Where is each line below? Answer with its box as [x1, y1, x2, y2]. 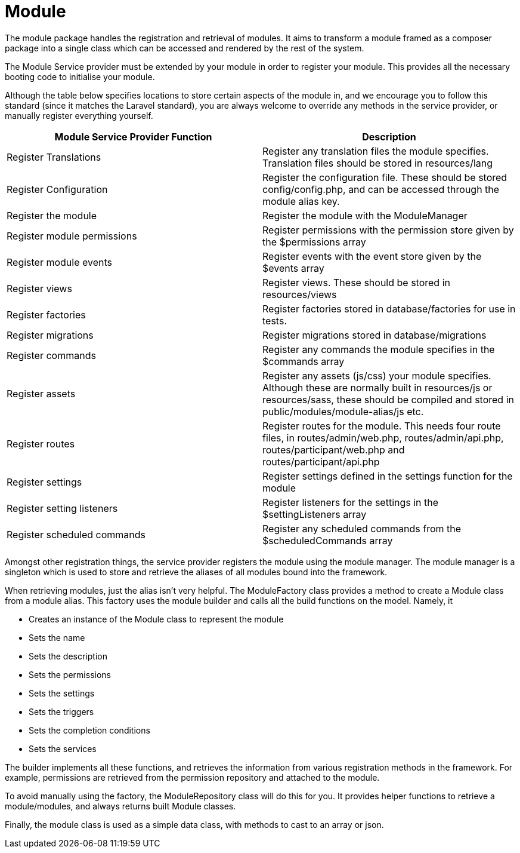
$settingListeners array [262, 508, 367, 520]
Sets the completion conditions [29, 725, 150, 735]
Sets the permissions [29, 669, 111, 680]
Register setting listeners [7, 502, 118, 514]
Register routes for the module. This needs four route [262, 419, 501, 432]
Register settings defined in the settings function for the [262, 470, 513, 482]
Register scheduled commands [7, 528, 146, 541]
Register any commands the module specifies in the [262, 343, 495, 355]
